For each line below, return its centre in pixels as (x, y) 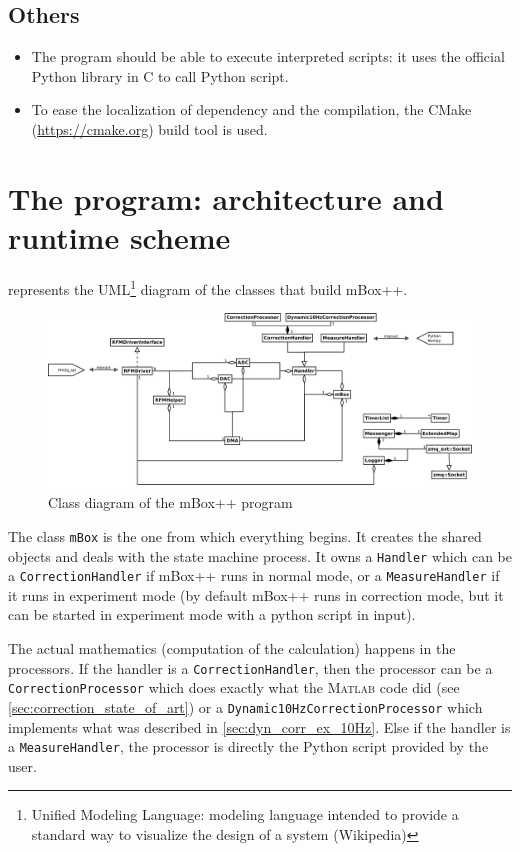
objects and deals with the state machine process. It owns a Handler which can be (260, 555)
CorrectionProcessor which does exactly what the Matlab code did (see (234, 687)
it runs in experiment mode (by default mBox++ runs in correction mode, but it (256, 594)
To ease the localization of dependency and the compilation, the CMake (251, 109)
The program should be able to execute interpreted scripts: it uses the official (268, 56)
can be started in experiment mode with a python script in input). (212, 614)
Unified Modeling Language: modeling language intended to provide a (245, 814)
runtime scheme (119, 236)
